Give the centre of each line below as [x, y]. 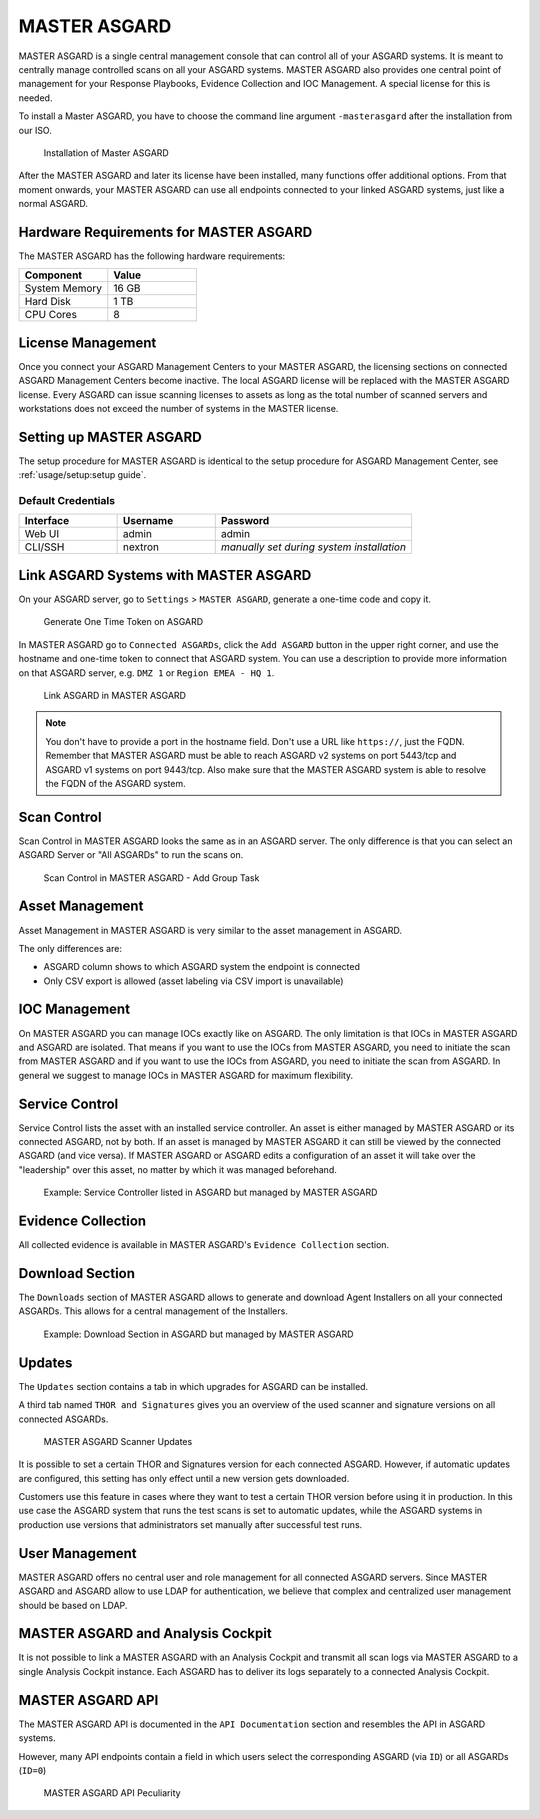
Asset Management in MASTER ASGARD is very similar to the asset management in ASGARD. [210, 930]
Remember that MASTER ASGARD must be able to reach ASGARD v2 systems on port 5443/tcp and [251, 756]
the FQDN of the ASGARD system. [116, 783]
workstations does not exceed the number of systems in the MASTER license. [178, 409]
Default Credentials [66, 501]
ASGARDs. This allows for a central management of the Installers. [153, 1311]
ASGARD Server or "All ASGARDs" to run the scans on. [131, 855]
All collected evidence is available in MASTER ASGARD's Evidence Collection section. [204, 1245]
